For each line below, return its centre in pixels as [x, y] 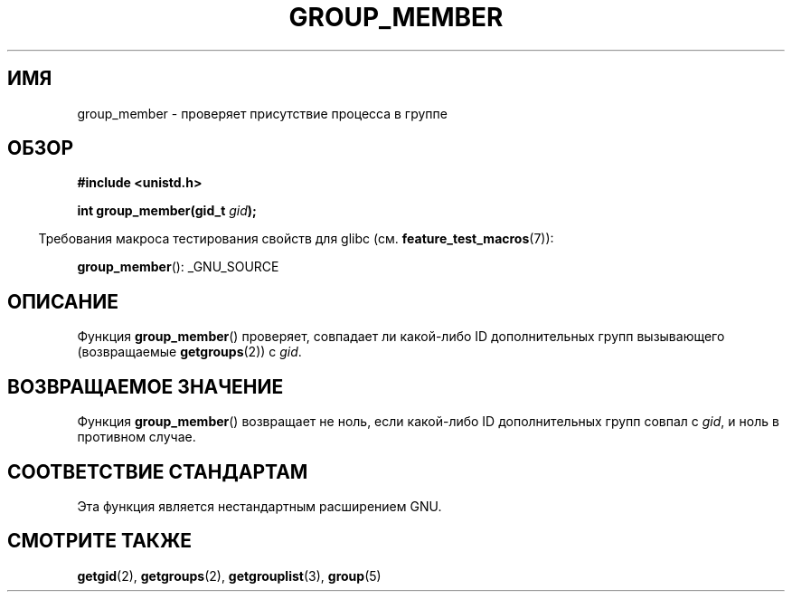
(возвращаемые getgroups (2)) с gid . [189, 352]
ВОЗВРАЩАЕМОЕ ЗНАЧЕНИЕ [146, 386]
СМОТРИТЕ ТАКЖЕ [100, 541]
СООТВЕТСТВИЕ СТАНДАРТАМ [158, 471]
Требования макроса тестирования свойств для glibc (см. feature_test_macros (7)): [296, 239]
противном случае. [137, 437]
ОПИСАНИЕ [63, 301]
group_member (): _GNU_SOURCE [178, 267]
